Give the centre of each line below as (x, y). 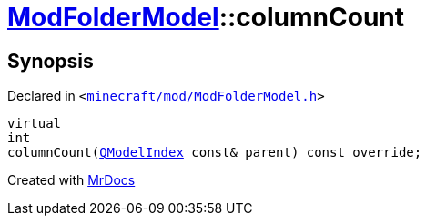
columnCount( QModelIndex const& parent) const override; (215, 153)
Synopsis (51, 61)
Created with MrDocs (71, 180)
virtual (35, 124)
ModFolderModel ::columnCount (206, 17)
